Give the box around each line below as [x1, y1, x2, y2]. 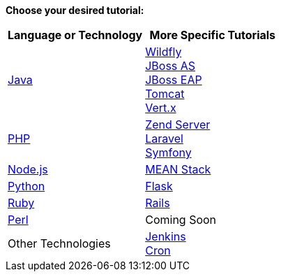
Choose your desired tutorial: [6, 4, 144, 16]
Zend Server [145, 118, 211, 132]
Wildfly [145, 45, 182, 59]
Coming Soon [145, 213, 217, 227]
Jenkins [145, 229, 186, 243]
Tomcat [145, 87, 185, 101]
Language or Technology [8, 28, 143, 42]
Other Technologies [8, 236, 111, 250]
